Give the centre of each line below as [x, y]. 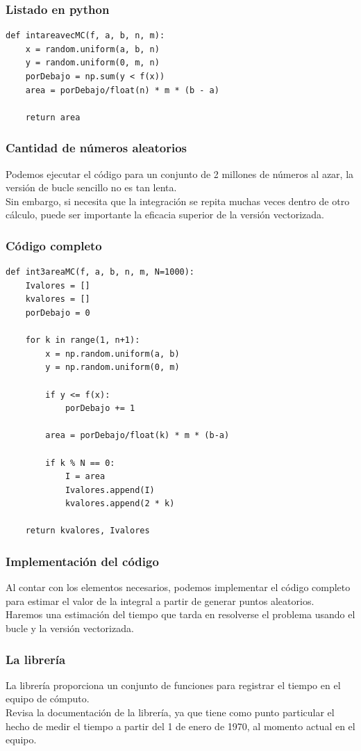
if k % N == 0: [80, 463]
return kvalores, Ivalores [87, 531]
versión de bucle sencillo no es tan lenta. [91, 187]
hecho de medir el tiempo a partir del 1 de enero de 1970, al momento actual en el [180, 726]
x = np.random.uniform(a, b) [112, 354]
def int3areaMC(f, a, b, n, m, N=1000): [100, 272]
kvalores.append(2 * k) [120, 504]
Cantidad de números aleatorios [96, 148]
